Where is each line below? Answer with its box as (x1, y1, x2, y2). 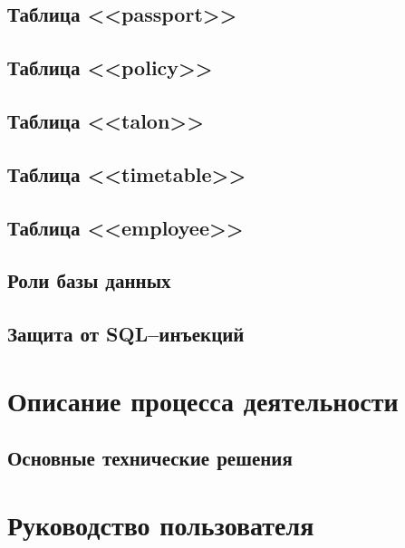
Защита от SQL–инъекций (7, 320, 245, 348)
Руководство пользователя (7, 505, 314, 543)
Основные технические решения (7, 444, 293, 472)
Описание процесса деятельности (7, 381, 399, 418)
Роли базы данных (7, 266, 171, 294)
